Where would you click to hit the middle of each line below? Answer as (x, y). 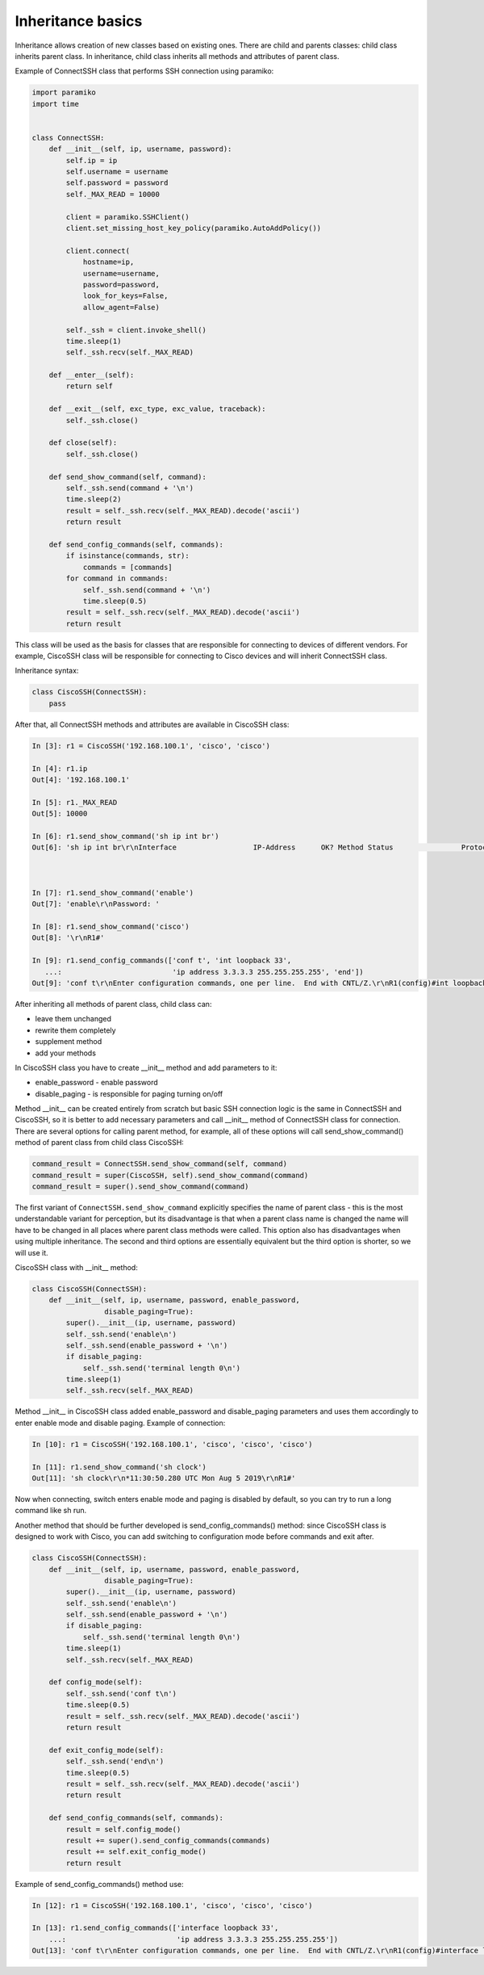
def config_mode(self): (96, 1682)
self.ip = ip (92, 160)
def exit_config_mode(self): (106, 1750)
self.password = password (117, 183)
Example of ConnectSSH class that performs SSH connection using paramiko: (144, 71)
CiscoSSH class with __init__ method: (77, 1267)
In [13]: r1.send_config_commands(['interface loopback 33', (155, 1928)
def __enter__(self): (92, 375)
